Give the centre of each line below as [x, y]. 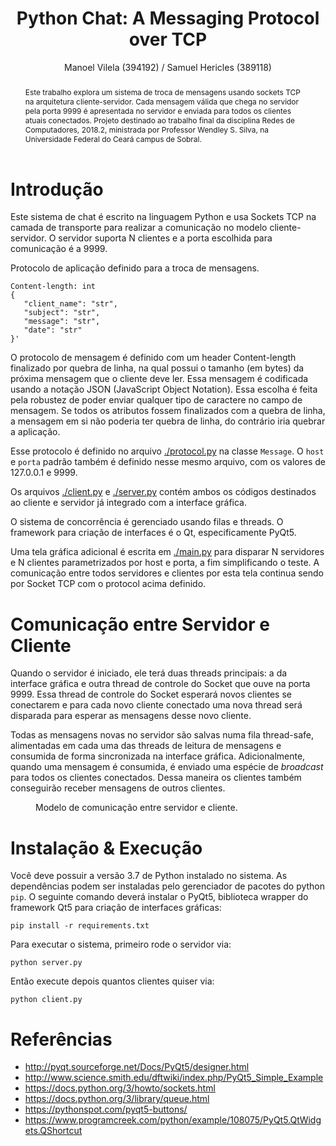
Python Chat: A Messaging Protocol [168, 18]
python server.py [46, 963]
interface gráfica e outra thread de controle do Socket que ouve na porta [160, 684]
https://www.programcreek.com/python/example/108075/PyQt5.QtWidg [173, 1120]
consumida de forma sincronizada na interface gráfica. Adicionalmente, [158, 756]
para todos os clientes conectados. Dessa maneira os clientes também [156, 778]
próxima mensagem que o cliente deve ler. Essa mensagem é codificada [159, 379]
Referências [61, 1039]
